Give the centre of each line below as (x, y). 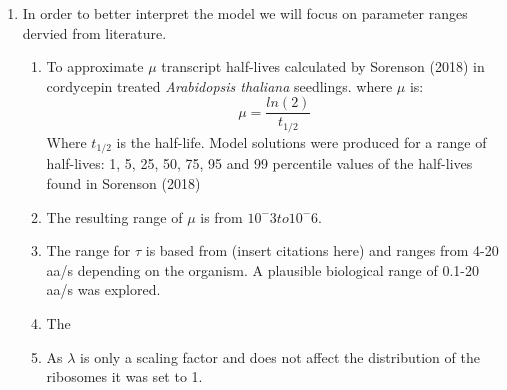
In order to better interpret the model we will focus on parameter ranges (245, 13)
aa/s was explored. (103, 289)
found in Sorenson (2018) (123, 182)
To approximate (95, 66)
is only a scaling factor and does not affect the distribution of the (280, 356)
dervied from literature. (94, 32)
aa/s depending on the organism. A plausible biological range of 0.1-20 (262, 269)
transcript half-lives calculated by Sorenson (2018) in (323, 66)
